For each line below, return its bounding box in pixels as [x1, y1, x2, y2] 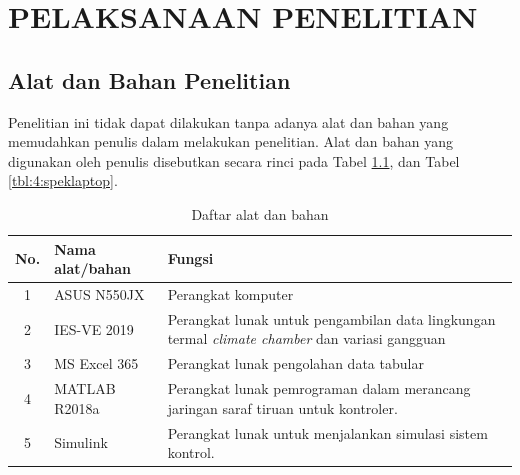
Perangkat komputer [167, 283, 294, 304]
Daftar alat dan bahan [191, 203, 329, 224]
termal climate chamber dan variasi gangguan [167, 328, 446, 349]
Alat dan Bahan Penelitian [8, 64, 291, 95]
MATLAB [54, 378, 116, 399]
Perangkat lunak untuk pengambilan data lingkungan [167, 308, 496, 329]
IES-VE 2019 [54, 318, 134, 339]
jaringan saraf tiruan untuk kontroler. [167, 397, 398, 418]
